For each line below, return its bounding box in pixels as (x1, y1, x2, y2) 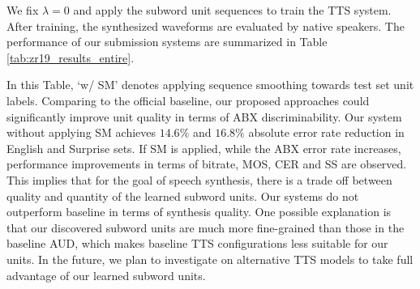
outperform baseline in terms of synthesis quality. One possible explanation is (6, 203, 392, 220)
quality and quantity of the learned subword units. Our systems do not (6, 187, 359, 204)
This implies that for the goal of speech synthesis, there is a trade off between (6, 171, 392, 188)
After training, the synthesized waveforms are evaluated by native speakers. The (6, 17, 405, 34)
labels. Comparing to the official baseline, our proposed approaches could (6, 91, 370, 108)
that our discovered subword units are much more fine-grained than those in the (6, 219, 405, 236)
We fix (6, 2, 39, 18)
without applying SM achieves (6, 124, 156, 141)
